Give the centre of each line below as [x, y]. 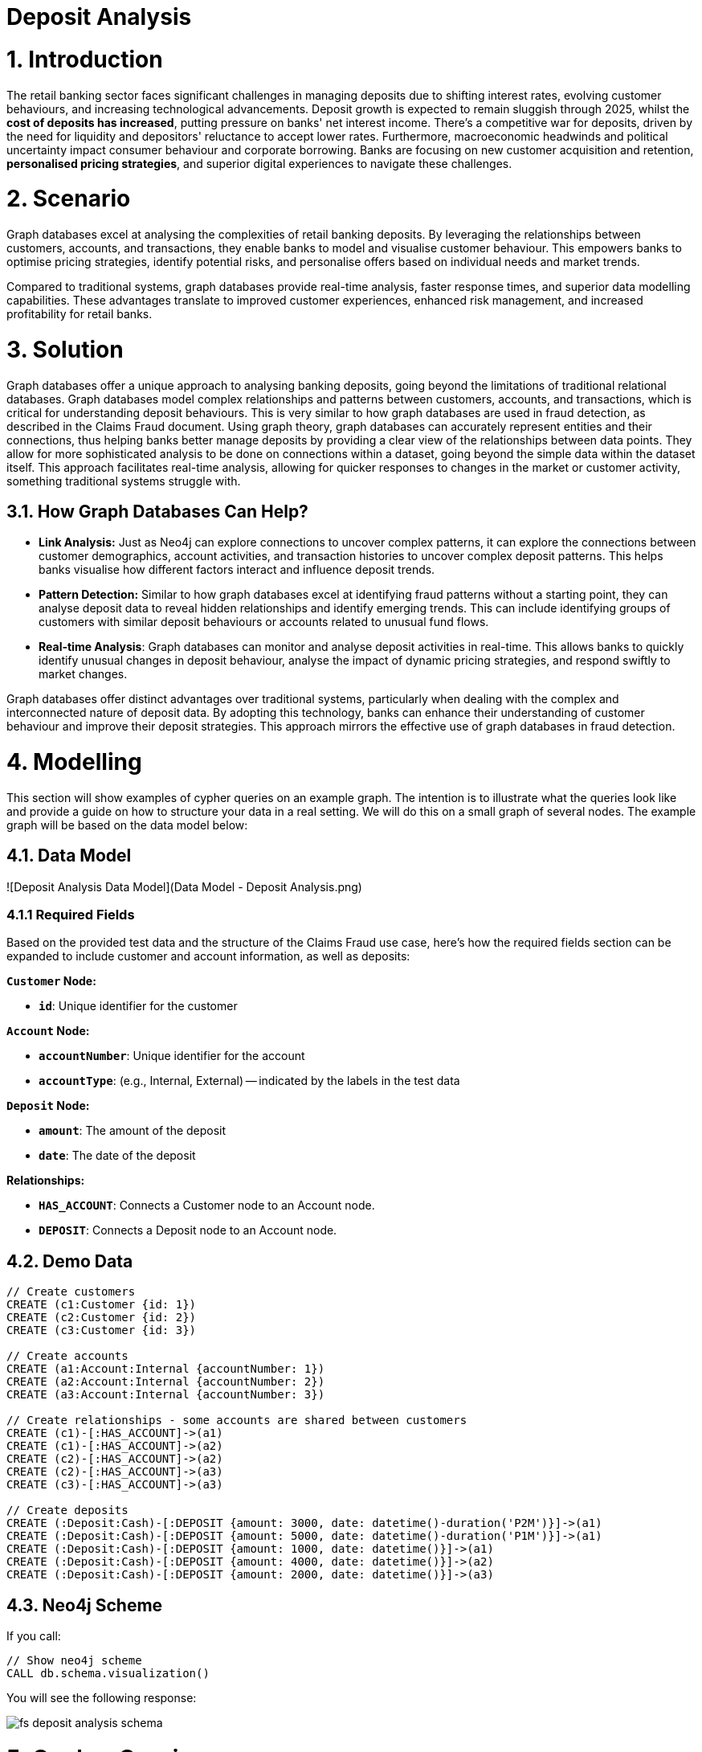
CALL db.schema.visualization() [108, 1674]
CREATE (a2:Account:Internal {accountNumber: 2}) [166, 1382]
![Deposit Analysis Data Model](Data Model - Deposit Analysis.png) [184, 886]
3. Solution [65, 349]
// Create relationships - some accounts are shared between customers [237, 1420]
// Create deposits [67, 1510]
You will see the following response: [102, 1698]
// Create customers [71, 1292]
